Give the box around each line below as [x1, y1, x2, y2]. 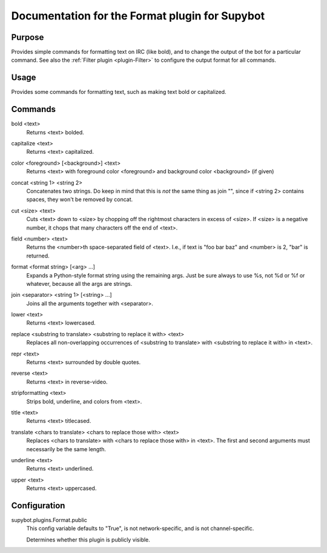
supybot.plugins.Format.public [11, 517, 87, 524]
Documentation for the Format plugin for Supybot [11, 9, 265, 22]
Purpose [11, 32, 44, 42]
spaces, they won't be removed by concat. [26, 196, 133, 203]
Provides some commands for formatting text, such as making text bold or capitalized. [11, 88, 226, 96]
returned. [26, 252, 50, 259]
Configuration [11, 500, 65, 511]
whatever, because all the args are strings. [26, 280, 133, 287]
